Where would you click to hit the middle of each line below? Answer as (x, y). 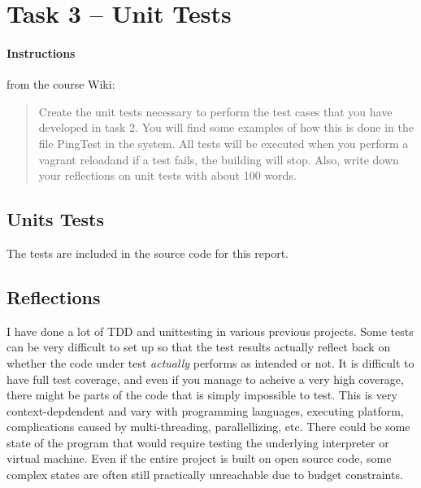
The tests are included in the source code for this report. (148, 253)
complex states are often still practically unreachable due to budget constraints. (205, 475)
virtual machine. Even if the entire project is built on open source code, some (199, 458)
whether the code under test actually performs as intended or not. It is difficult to (210, 362)
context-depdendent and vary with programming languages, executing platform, (205, 410)
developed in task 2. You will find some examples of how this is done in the (226, 127)
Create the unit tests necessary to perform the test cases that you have (215, 111)
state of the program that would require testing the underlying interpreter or (198, 442)
